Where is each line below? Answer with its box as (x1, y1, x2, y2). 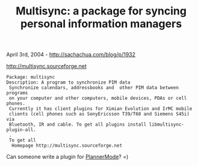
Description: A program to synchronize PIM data (6, 79, 131, 85)
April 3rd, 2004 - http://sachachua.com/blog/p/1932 (6, 51, 135, 58)
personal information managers (20, 17, 182, 31)
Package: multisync (6, 74, 55, 81)
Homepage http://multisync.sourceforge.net (11, 143, 122, 149)
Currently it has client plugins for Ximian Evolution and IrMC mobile (8, 106, 193, 112)
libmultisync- (149, 121, 185, 128)
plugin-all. (6, 127, 36, 133)
